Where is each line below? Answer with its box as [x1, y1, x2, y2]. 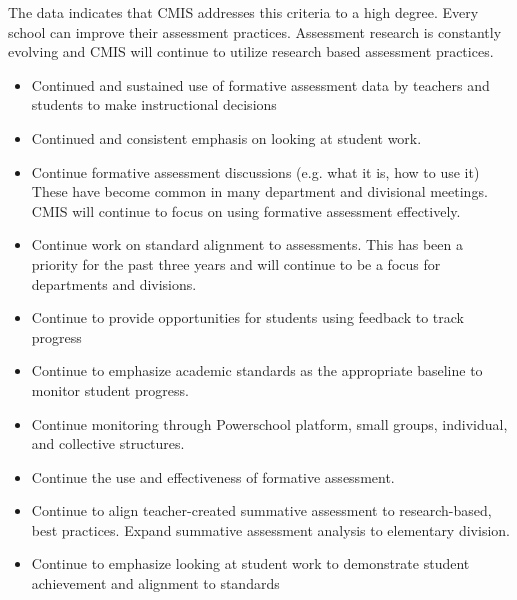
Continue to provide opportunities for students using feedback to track [31, 307, 464, 328]
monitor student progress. [31, 379, 189, 400]
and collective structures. [31, 433, 185, 454]
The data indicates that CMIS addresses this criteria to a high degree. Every [8, 2, 479, 22]
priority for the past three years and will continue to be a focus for [31, 253, 441, 274]
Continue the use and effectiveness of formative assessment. [31, 466, 395, 487]
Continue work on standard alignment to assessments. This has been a [31, 234, 463, 255]
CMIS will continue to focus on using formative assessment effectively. [31, 200, 461, 221]
